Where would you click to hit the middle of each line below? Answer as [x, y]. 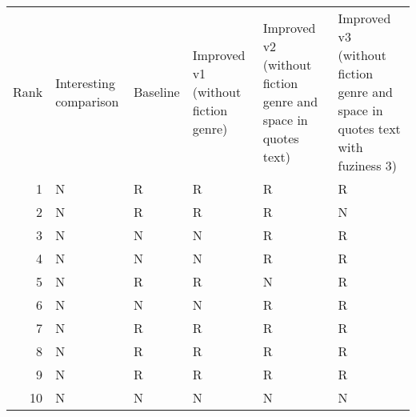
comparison [87, 101]
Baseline [157, 92]
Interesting [85, 82]
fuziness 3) [368, 165]
